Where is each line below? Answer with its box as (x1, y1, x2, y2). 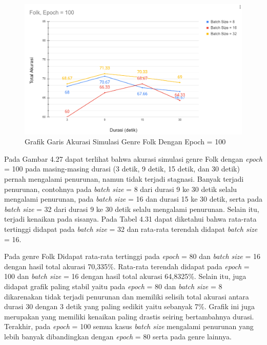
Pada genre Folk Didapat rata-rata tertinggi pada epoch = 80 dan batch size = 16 (4, 251, 260, 262)
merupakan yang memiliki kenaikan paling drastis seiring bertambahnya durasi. (4, 311, 254, 321)
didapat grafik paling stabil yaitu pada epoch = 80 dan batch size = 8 (4, 281, 222, 291)
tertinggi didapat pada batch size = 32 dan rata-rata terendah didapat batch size (4, 223, 258, 234)
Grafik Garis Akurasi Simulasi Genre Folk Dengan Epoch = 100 (25, 136, 226, 147)
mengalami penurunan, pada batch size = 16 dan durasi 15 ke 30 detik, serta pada (4, 193, 262, 204)
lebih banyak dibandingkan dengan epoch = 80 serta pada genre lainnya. (4, 331, 232, 341)
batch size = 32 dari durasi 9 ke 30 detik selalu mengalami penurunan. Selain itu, (4, 203, 259, 214)
